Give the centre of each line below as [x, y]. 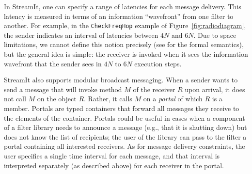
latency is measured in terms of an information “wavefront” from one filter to [119, 16]
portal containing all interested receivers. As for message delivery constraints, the [125, 146]
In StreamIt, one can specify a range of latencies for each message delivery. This [123, 6]
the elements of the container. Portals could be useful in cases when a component [125, 118]
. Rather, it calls [108, 99]
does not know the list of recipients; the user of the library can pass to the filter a [125, 136]
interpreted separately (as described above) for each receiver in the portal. [114, 165]
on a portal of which [173, 99]
